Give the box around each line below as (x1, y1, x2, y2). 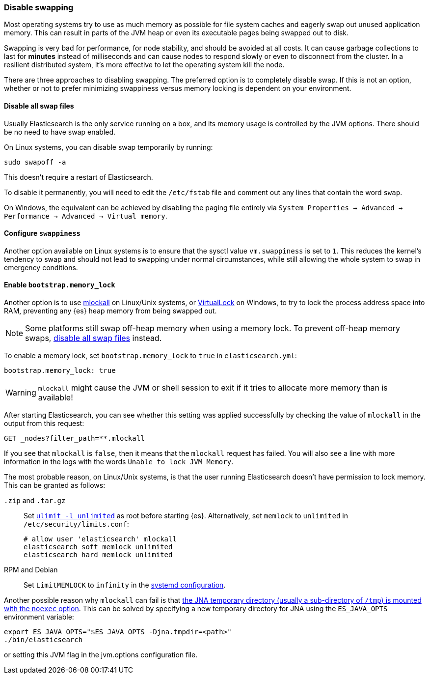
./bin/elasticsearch (4, 636, 83, 644)
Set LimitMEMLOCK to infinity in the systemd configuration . (24, 581, 226, 590)
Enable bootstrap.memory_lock (4, 281, 115, 289)
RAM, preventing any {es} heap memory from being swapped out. (4, 307, 217, 315)
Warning (5, 388, 36, 398)
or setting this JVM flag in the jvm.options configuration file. (4, 650, 198, 659)
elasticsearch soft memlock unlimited (24, 543, 173, 551)
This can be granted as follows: (4, 481, 106, 490)
